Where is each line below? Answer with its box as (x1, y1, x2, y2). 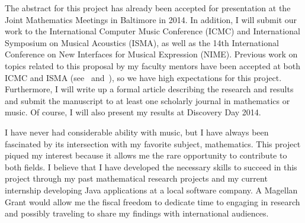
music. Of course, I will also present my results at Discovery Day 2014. (5, 106, 261, 118)
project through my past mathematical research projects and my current (5, 172, 268, 185)
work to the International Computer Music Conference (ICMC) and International (5, 25, 300, 37)
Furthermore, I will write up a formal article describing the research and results (5, 83, 294, 95)
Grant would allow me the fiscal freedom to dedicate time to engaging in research (5, 195, 300, 208)
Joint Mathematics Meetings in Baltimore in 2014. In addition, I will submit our (5, 13, 297, 25)
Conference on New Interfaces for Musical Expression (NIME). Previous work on (5, 48, 298, 60)
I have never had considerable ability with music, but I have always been (5, 125, 269, 138)
